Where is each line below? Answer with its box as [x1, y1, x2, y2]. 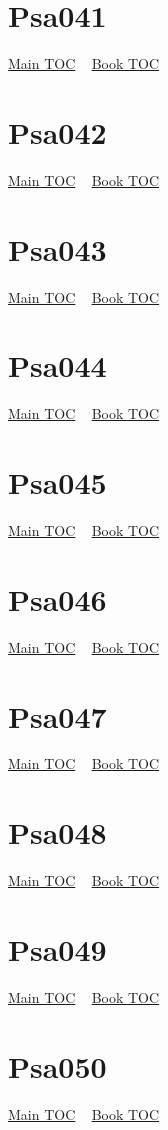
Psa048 [8, 812, 107, 853]
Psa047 [8, 695, 107, 736]
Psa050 [8, 1045, 107, 1086]
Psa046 [8, 578, 107, 619]
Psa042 [8, 111, 107, 152]
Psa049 [8, 928, 107, 969]
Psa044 [8, 345, 107, 386]
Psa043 [8, 228, 107, 269]
